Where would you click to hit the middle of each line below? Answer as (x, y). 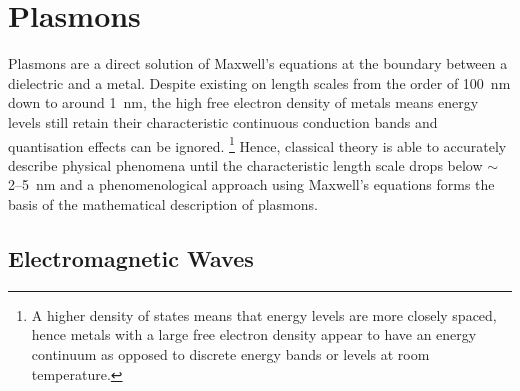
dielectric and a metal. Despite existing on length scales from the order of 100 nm (259, 82)
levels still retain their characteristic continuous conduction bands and (223, 121)
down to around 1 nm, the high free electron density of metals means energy (243, 102)
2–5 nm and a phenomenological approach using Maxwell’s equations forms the (251, 184)
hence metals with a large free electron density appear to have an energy (254, 334)
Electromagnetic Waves (131, 257)
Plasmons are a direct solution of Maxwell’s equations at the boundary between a (258, 63)
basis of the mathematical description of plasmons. (163, 203)
